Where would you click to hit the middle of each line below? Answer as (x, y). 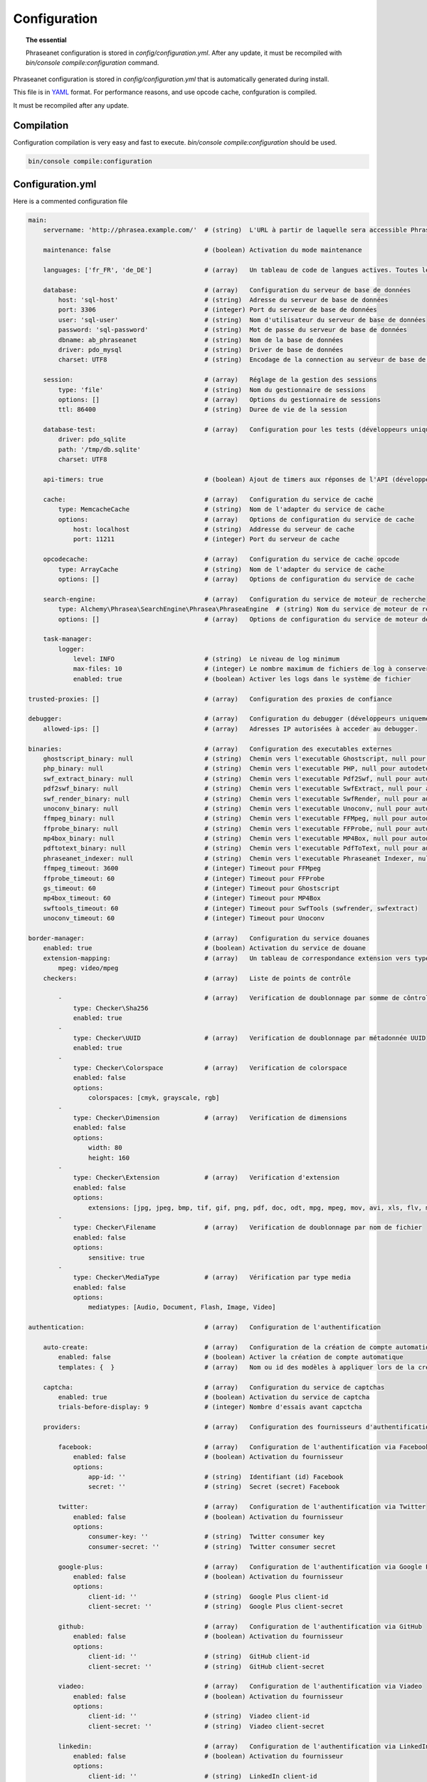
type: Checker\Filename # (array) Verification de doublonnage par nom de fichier (248, 1227)
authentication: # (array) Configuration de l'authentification (204, 1327)
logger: (72, 649)
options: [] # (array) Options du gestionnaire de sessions (219, 400)
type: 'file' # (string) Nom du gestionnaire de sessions (212, 390)
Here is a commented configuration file (70, 201)
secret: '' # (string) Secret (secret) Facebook (214, 1487)
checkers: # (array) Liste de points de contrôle (197, 978)
